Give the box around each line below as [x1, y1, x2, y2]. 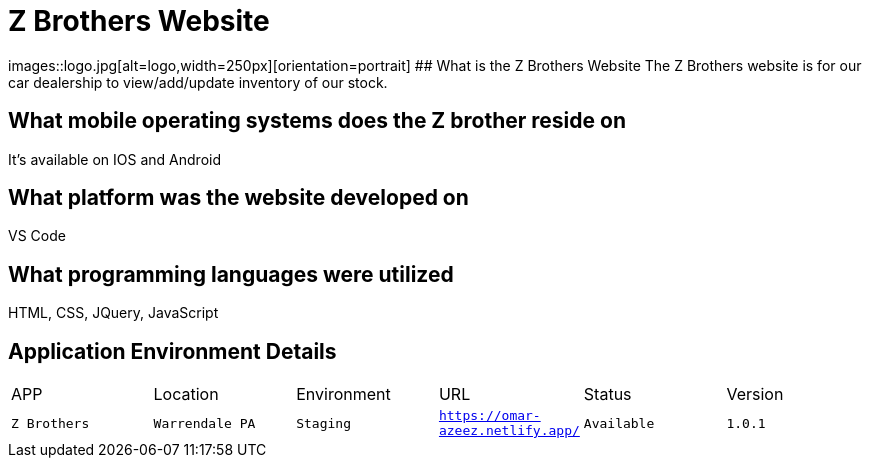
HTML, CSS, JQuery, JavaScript [8, 304, 219, 322]
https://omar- [438, 408, 541, 424]
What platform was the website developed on [8, 185, 469, 211]
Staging [296, 415, 351, 431]
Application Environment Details [8, 338, 337, 364]
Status [583, 384, 632, 405]
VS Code [8, 227, 66, 245]
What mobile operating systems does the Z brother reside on [8, 108, 626, 134]
